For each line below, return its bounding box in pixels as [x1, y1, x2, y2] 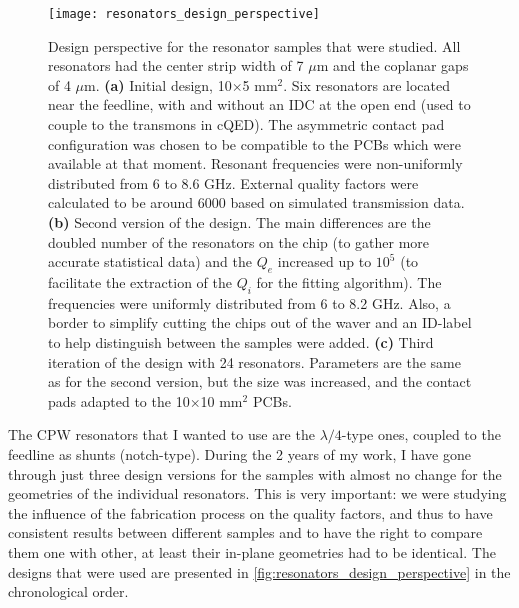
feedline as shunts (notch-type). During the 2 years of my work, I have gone [8, 443, 471, 464]
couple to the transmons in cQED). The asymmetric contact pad [48, 114, 445, 135]
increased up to [277, 251, 372, 272]
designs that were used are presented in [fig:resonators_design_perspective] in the [8, 561, 511, 582]
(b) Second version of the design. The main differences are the [48, 212, 431, 232]
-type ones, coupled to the [341, 424, 501, 445]
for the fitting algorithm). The [256, 271, 442, 292]
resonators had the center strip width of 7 [48, 55, 304, 76]
